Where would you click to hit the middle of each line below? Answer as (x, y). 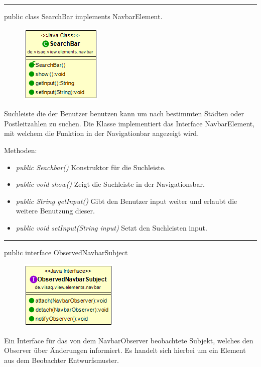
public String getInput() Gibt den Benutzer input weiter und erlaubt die (126, 201)
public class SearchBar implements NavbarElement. (83, 16)
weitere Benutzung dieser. (55, 211)
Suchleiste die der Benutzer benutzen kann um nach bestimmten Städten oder (124, 114)
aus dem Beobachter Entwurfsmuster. (61, 360)
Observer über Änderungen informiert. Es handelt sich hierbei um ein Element (125, 350)
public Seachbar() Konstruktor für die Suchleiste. (91, 167)
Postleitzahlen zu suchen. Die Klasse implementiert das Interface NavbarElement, (129, 123)
